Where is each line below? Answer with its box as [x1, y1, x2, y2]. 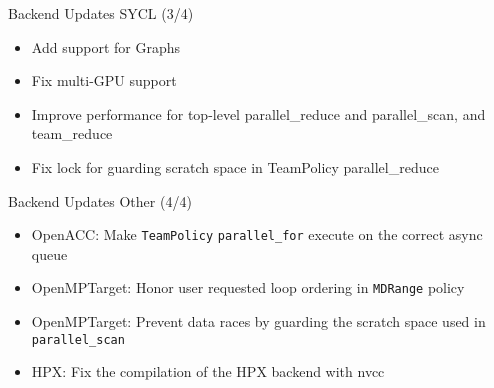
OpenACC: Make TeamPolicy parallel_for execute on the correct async [31, 224, 483, 245]
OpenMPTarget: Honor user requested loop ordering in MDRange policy [31, 277, 465, 298]
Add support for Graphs [31, 36, 180, 57]
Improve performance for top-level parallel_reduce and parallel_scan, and [31, 103, 486, 124]
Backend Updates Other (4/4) [8, 190, 192, 211]
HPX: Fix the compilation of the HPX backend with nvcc [31, 361, 385, 382]
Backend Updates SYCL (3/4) [8, 3, 194, 23]
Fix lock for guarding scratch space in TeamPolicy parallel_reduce [31, 156, 439, 177]
